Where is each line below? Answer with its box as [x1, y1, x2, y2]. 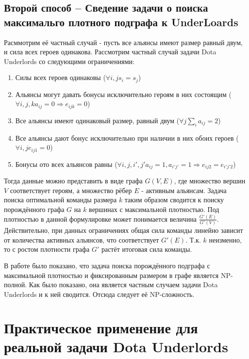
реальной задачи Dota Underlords [4, 336, 228, 356]
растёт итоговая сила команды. [101, 244, 192, 254]
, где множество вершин [174, 176, 246, 186]
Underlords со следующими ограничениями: [4, 56, 134, 66]
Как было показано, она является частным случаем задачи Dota [29, 279, 218, 290]
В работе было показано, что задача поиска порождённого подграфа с [4, 261, 210, 271]
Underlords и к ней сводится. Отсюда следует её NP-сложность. [4, 289, 195, 299]
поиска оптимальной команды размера [4, 195, 117, 205]
